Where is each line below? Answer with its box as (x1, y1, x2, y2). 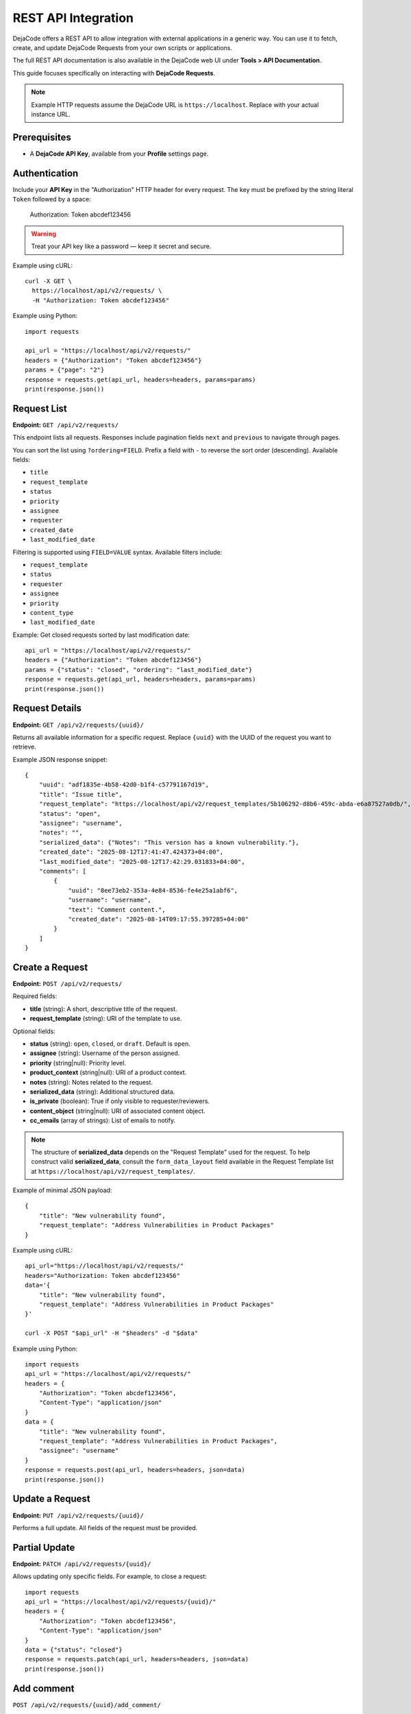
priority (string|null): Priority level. (29, 1059, 127, 1067)
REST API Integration (12, 10, 134, 25)
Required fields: (12, 992, 58, 1000)
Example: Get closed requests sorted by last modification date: (12, 631, 190, 639)
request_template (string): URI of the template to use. (29, 1015, 182, 1023)
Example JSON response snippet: (12, 755, 108, 764)
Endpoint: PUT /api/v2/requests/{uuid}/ (12, 1511, 144, 1519)
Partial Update (12, 1541, 75, 1553)
